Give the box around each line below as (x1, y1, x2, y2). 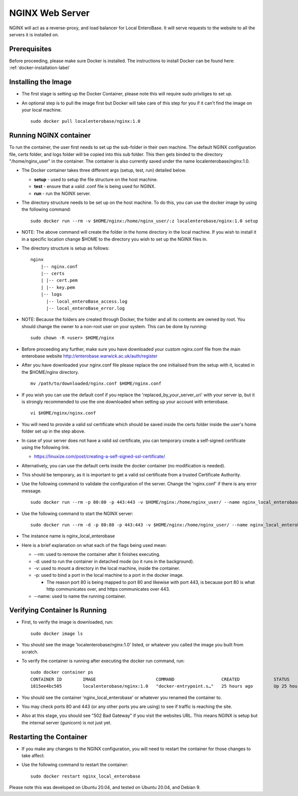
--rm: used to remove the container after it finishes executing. (34, 551, 161, 557)
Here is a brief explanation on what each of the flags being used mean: (21, 542, 167, 548)
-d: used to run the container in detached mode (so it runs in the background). (34, 558, 194, 564)
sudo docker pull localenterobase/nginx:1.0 (30, 118, 141, 124)
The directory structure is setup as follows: (21, 245, 110, 251)
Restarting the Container (9, 732, 88, 741)
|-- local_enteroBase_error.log (46, 306, 125, 311)
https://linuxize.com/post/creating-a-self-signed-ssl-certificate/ (34, 453, 165, 459)
